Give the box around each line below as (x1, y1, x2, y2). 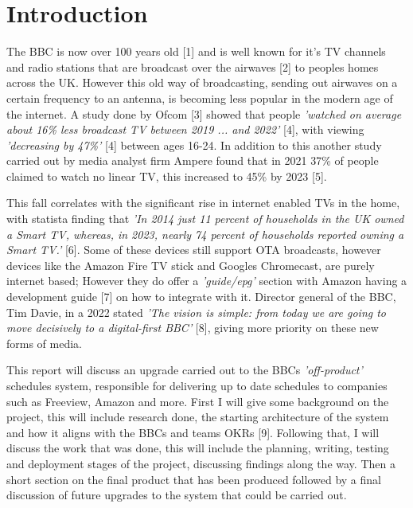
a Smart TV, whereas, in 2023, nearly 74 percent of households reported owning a (6, 225, 404, 242)
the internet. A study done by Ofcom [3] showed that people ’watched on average (6, 105, 402, 122)
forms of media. (6, 334, 83, 351)
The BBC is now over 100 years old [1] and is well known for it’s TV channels (6, 43, 386, 60)
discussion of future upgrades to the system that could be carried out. (6, 487, 347, 503)
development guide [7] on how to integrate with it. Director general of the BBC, (6, 288, 396, 305)
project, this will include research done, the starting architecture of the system (6, 408, 389, 425)
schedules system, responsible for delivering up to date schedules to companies (6, 377, 388, 393)
